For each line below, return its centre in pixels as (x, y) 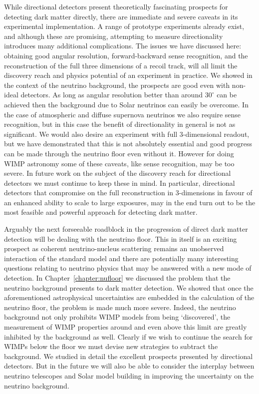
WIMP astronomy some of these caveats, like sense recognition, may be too (119, 163)
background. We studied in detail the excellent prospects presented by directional (129, 356)
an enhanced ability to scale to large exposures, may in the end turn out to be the (130, 202)
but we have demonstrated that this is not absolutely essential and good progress (128, 144)
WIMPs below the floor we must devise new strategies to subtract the (111, 346)
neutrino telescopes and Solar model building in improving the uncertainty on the (129, 375)
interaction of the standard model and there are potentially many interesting (121, 258)
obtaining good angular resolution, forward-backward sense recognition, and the (126, 55)
